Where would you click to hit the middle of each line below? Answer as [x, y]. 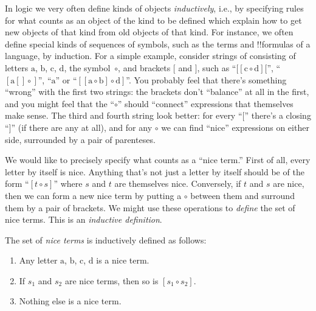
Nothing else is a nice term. [70, 301]
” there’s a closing [278, 115]
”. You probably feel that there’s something [206, 79]
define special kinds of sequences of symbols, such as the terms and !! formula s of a [158, 44]
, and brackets [144, 67]
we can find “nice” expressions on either [235, 127]
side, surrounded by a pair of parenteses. [80, 139]
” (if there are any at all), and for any [82, 127]
